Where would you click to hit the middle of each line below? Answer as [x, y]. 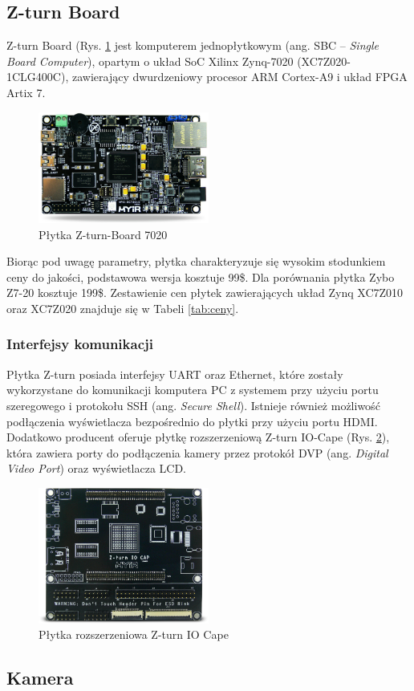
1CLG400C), [38, 77]
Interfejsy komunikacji [80, 344]
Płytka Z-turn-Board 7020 [103, 234]
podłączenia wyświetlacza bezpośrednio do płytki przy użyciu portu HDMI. [192, 421]
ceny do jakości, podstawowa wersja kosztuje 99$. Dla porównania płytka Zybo [201, 276]
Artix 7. [26, 92]
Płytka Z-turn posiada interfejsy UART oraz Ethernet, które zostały [175, 374]
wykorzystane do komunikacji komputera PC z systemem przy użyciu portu [193, 390]
